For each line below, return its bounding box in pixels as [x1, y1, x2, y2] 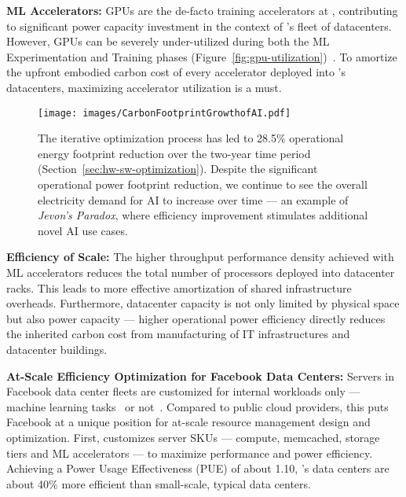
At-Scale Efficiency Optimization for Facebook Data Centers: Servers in [6, 367, 394, 384]
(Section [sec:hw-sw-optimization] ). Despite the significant [38, 160, 318, 177]
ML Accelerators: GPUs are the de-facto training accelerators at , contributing [6, 2, 398, 18]
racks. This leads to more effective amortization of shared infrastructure [6, 279, 352, 296]
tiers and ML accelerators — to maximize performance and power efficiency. [6, 444, 373, 461]
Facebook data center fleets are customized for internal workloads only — [6, 383, 360, 399]
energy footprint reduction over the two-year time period [38, 145, 311, 161]
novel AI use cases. [38, 222, 128, 238]
